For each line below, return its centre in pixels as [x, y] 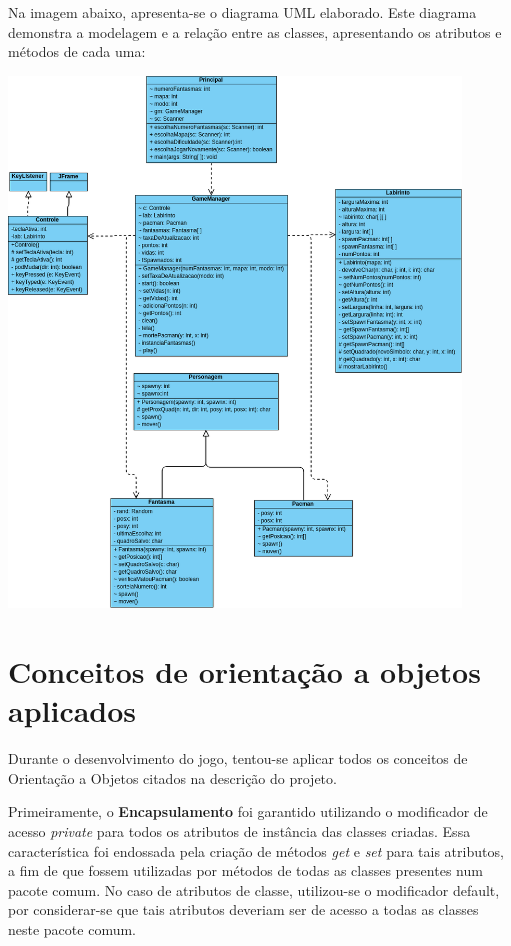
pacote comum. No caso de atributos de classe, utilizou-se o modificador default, [254, 889]
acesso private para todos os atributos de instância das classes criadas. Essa [239, 831]
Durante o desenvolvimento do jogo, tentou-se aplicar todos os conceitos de [238, 758]
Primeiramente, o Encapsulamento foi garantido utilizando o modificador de [248, 811]
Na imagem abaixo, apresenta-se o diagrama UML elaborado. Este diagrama [242, 12]
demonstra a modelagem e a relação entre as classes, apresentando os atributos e [255, 31]
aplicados [72, 710]
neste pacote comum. [72, 929]
